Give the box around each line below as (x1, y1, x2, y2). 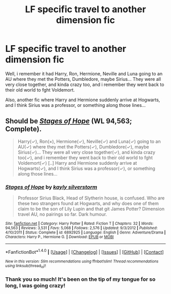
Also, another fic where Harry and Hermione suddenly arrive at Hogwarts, (5, 97, 160, 103)
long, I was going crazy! (5, 282, 66, 289)
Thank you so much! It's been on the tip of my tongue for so (5, 276, 156, 283)
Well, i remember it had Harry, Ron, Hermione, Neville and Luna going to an (5, 70, 163, 77)
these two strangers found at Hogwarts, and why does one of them (17, 200, 159, 207)
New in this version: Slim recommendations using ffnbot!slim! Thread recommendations (5, 258, 159, 264)
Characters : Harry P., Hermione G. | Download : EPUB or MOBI (5, 234, 114, 240)
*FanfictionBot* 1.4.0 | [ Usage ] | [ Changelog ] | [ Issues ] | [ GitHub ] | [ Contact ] (5, 248, 164, 255)
